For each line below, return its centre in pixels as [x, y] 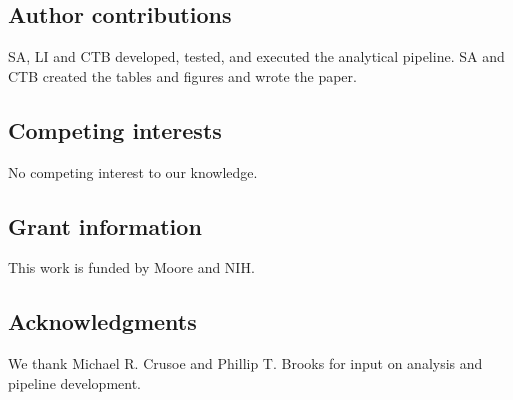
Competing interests [115, 129]
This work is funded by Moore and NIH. [131, 267]
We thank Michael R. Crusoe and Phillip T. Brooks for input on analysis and [245, 363]
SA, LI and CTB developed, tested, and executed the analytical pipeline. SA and [256, 56]
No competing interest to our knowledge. [133, 171]
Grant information [105, 225]
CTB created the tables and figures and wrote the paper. [182, 75]
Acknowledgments [102, 321]
